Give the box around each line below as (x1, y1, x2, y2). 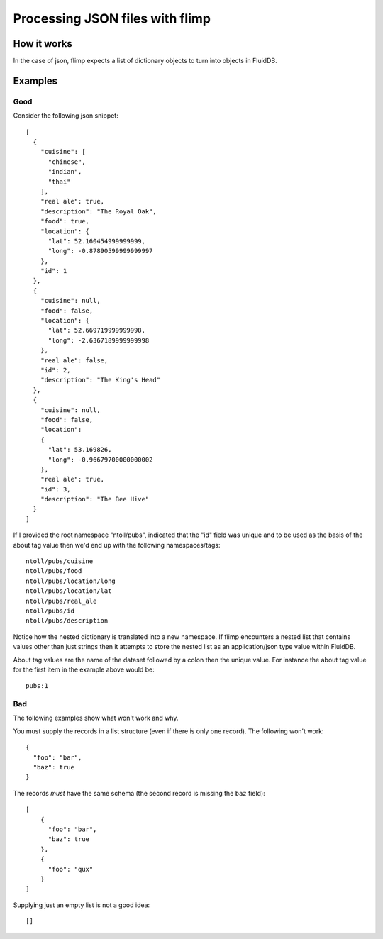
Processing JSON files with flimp (13, 11, 211, 26)
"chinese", (48, 157, 86, 166)
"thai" (48, 177, 71, 186)
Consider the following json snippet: (13, 111, 118, 120)
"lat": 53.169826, (48, 445, 112, 454)
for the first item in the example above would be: (13, 665, 155, 674)
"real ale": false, (40, 356, 109, 365)
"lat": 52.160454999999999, (48, 237, 145, 245)
